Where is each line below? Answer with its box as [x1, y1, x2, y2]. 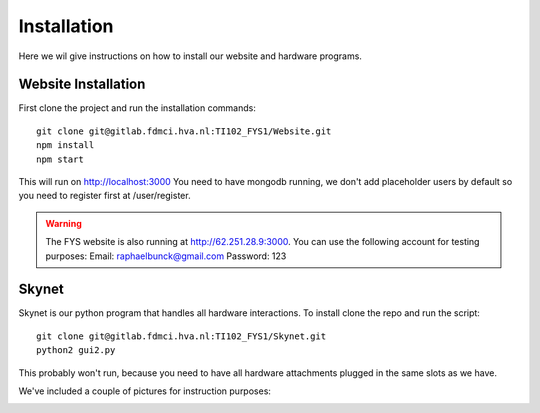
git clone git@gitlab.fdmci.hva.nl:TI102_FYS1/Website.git [36, 125, 332, 137]
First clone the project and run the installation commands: [18, 102, 257, 114]
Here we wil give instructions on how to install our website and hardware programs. [18, 50, 362, 62]
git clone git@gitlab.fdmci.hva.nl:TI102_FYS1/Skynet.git [36, 330, 327, 342]
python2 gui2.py [36, 345, 116, 356]
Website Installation [18, 76, 146, 93]
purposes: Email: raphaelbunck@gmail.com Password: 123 [45, 250, 287, 262]
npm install [36, 140, 95, 151]
